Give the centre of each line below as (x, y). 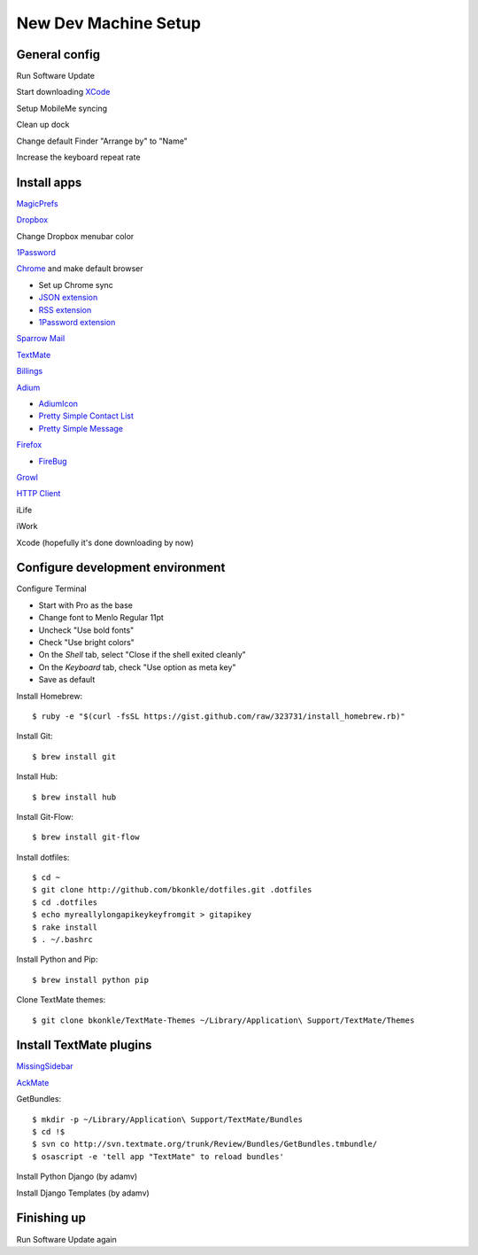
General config (58, 55)
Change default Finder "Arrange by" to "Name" (102, 141)
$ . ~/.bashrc (62, 940)
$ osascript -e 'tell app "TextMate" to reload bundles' (158, 1156)
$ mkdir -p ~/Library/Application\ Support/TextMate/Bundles (167, 1119)
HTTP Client (39, 494)
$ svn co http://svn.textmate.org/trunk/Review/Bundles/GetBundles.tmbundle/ (205, 1144)
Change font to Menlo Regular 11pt (101, 618)
